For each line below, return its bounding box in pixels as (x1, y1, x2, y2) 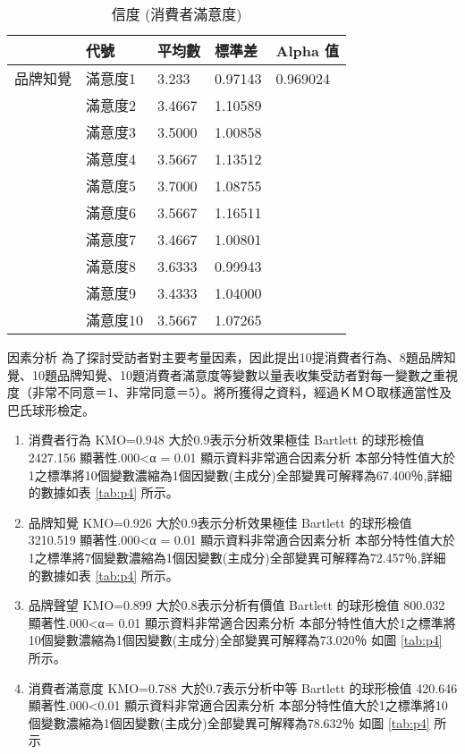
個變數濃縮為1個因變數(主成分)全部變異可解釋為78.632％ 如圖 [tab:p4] (28, 713, 430, 732)
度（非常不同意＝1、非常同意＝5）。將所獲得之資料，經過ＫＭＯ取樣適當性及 (7, 383, 452, 402)
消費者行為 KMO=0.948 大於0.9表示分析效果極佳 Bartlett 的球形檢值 (28, 430, 425, 449)
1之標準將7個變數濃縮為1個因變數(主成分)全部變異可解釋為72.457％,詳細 (28, 547, 446, 566)
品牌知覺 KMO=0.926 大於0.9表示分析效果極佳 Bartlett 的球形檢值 (28, 513, 412, 531)
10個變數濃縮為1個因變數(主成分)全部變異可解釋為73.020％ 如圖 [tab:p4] (28, 631, 443, 649)
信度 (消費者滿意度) (111, 4, 242, 24)
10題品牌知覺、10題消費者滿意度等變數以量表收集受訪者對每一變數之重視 (31, 365, 458, 384)
